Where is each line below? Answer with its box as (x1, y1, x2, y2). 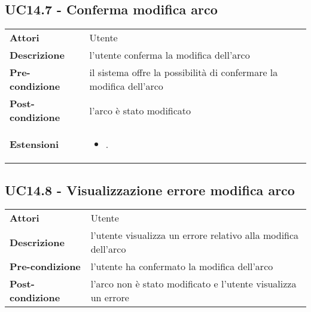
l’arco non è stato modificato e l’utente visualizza (90, 277, 297, 291)
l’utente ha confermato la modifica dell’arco (90, 259, 273, 274)
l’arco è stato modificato (89, 103, 191, 117)
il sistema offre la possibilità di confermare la (89, 65, 278, 80)
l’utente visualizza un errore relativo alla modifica (90, 228, 299, 243)
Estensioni (10, 137, 59, 152)
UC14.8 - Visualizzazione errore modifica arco (5, 180, 295, 199)
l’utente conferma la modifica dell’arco (89, 48, 250, 62)
